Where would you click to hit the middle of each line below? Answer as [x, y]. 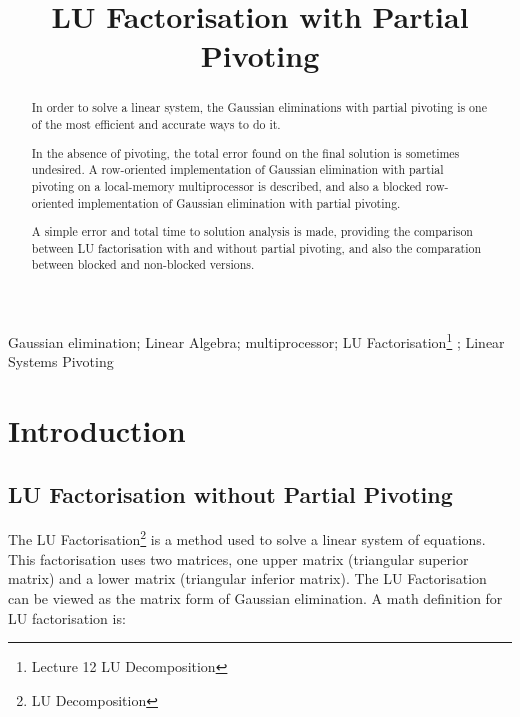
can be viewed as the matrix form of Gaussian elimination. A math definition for [255, 597]
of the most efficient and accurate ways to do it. [156, 124]
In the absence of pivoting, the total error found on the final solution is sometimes [245, 152]
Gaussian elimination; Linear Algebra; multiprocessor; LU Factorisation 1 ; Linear [256, 340]
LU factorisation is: [67, 617]
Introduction [97, 430]
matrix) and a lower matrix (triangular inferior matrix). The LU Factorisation [247, 578]
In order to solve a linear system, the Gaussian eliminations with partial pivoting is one [259, 107]
